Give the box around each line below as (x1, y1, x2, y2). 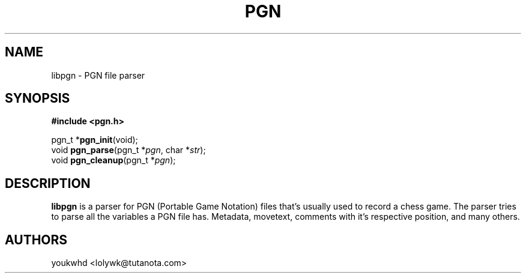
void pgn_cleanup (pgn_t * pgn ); (51, 155, 176, 166)
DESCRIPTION (5, 175, 91, 191)
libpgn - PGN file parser (51, 70, 145, 80)
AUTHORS (5, 232, 68, 247)
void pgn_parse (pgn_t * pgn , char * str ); (51, 145, 206, 156)
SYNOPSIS (5, 91, 70, 106)
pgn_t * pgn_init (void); (51, 134, 138, 145)
